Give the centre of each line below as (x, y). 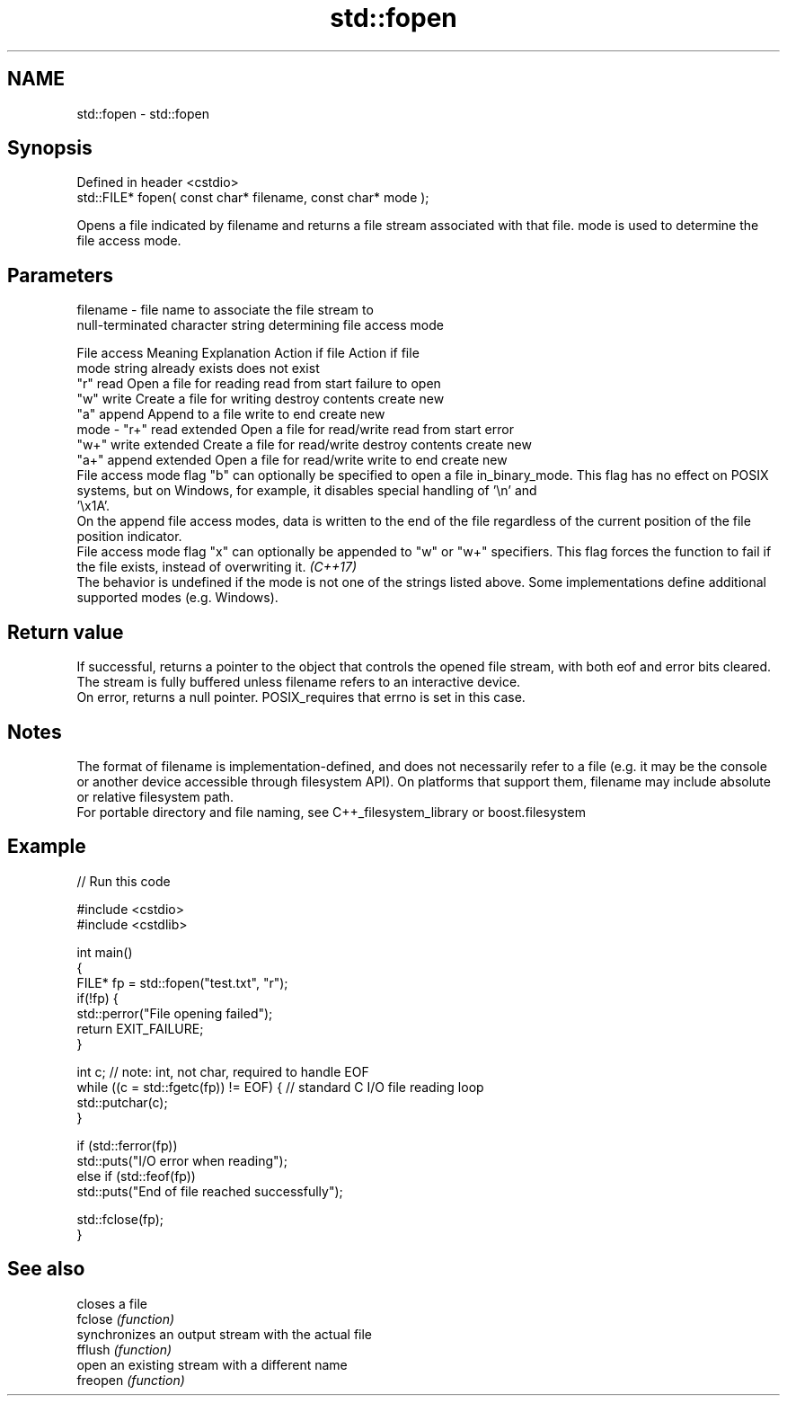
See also (46, 1269)
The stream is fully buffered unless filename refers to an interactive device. (299, 682)
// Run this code (124, 881)
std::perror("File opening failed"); (175, 1013)
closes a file (112, 1303)
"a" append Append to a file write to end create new (231, 414)
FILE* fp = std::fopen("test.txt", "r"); (182, 982)
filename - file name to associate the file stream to (225, 310)
